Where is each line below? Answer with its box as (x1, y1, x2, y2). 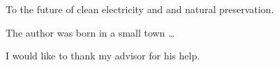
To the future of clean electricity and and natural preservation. (6, 2, 274, 16)
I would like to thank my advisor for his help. (6, 48, 200, 63)
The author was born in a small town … (6, 25, 175, 39)
